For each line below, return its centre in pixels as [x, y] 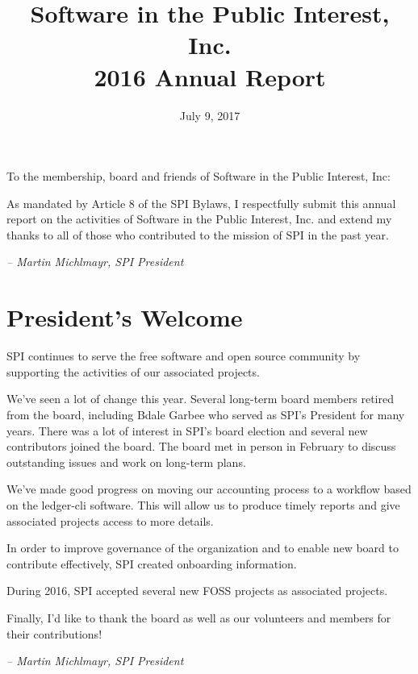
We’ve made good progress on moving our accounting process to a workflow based [209, 489]
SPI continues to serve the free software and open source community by [184, 356]
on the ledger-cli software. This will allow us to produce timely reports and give [203, 504]
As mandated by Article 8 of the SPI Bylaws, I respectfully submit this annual [201, 203]
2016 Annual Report [210, 76]
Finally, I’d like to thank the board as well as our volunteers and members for [199, 617]
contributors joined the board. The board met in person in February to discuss [201, 446]
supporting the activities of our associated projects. [133, 371]
